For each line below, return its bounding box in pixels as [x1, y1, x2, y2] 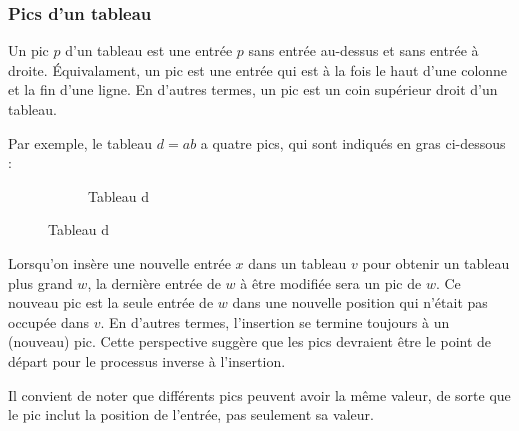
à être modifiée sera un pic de [240, 272, 422, 293]
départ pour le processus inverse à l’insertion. [8, 350, 286, 371]
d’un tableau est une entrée [65, 40, 233, 61]
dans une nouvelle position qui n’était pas [232, 292, 488, 313]
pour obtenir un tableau [362, 252, 510, 273]
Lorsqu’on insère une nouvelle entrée [8, 252, 231, 273]
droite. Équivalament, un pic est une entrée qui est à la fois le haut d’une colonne [8, 59, 508, 80]
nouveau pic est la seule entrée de [8, 292, 214, 313]
